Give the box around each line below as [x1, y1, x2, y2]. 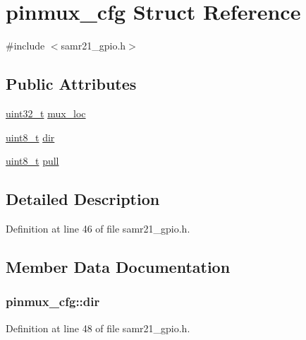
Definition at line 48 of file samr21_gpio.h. [6, 320, 190, 335]
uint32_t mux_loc [6, 105, 86, 120]
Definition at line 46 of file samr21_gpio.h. [6, 221, 190, 235]
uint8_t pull [6, 153, 59, 168]
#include [6, 38, 45, 53]
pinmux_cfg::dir [6, 293, 100, 310]
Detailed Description [6, 188, 160, 210]
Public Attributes [6, 73, 137, 95]
